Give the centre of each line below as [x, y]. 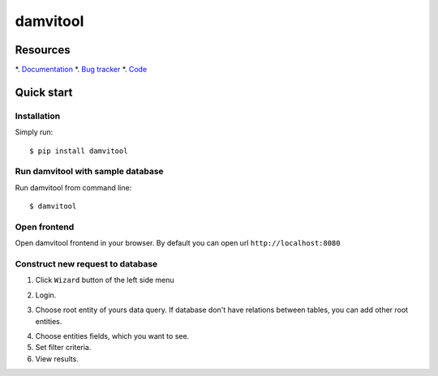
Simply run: [34, 132]
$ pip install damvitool [79, 151]
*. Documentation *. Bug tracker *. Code [81, 70]
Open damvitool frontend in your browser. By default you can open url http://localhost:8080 [178, 243]
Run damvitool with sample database [89, 172]
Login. [46, 295]
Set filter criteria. [63, 348]
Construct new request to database [86, 264]
